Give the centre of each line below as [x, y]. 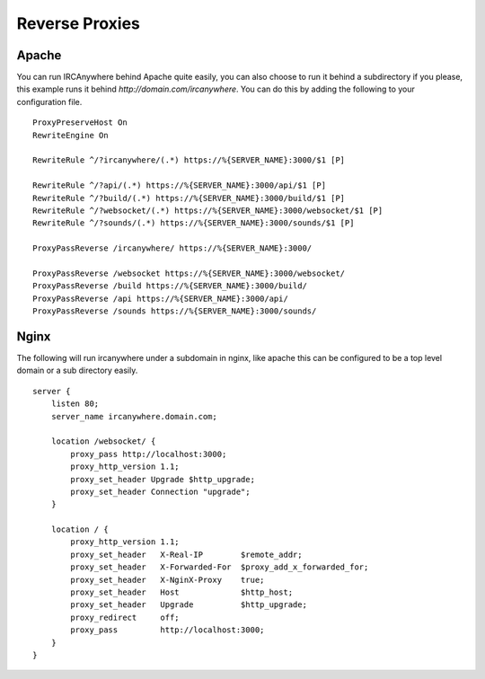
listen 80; [75, 404]
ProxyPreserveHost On [80, 123]
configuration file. [49, 101]
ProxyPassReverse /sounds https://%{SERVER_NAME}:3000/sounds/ [175, 311]
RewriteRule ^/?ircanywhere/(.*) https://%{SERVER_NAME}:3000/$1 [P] [189, 160]
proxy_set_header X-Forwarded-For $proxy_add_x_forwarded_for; [220, 567]
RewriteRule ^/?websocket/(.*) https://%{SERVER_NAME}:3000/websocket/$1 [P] [208, 210]
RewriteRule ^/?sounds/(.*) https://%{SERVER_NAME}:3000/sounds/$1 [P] [194, 223]
